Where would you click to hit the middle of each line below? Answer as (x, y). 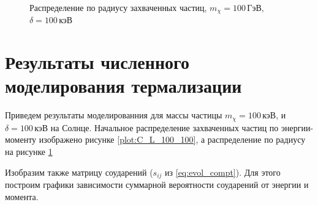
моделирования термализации (123, 86)
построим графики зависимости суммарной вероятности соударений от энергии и (157, 185)
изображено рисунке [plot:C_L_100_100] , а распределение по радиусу (172, 139)
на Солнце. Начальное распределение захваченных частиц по (165, 127)
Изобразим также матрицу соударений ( (79, 172)
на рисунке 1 (29, 151)
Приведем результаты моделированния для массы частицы (114, 115)
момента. (22, 196)
